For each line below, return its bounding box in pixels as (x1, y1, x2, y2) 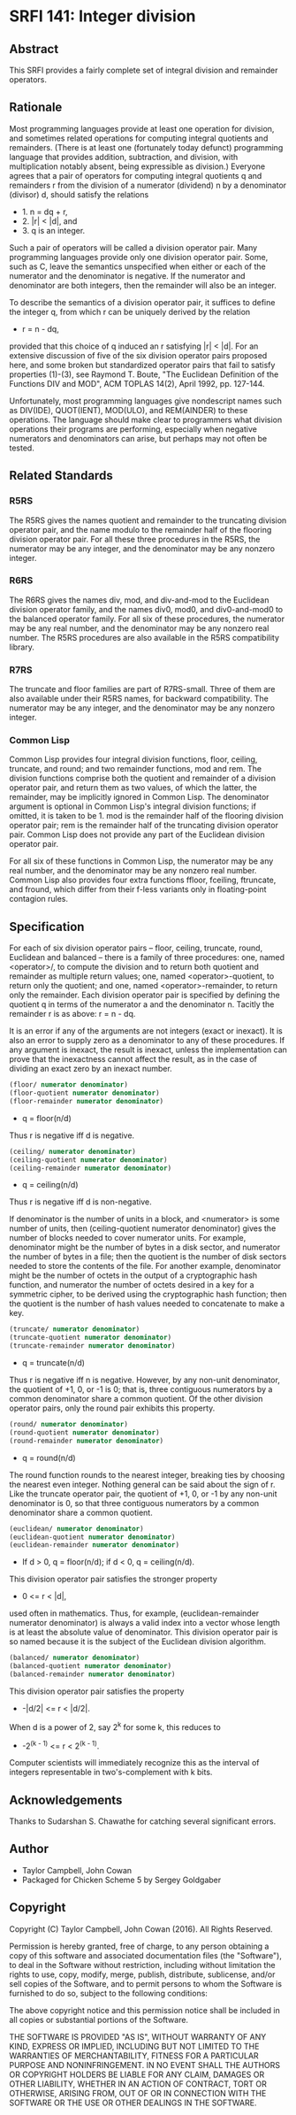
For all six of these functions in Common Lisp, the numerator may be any (9, 856, 274, 866)
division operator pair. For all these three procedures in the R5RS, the (9, 534, 261, 544)
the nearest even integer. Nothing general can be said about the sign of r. (9, 1479, 276, 1489)
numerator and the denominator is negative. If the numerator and (9, 270, 246, 281)
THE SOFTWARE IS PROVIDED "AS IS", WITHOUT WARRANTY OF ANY (9, 2031, 267, 2042)
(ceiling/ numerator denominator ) (9, 1147, 137, 1156)
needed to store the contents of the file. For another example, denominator (9, 1261, 281, 1272)
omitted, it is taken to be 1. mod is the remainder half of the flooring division (9, 811, 285, 821)
